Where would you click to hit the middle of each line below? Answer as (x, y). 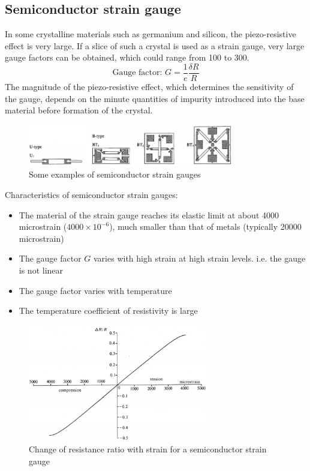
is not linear (41, 270)
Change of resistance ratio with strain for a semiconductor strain (148, 449)
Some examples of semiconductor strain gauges (115, 174)
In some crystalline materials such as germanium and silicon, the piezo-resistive (151, 34)
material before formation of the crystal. (79, 110)
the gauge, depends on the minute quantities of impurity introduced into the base (155, 98)
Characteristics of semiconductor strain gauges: (91, 194)
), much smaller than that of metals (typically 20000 (205, 226)
